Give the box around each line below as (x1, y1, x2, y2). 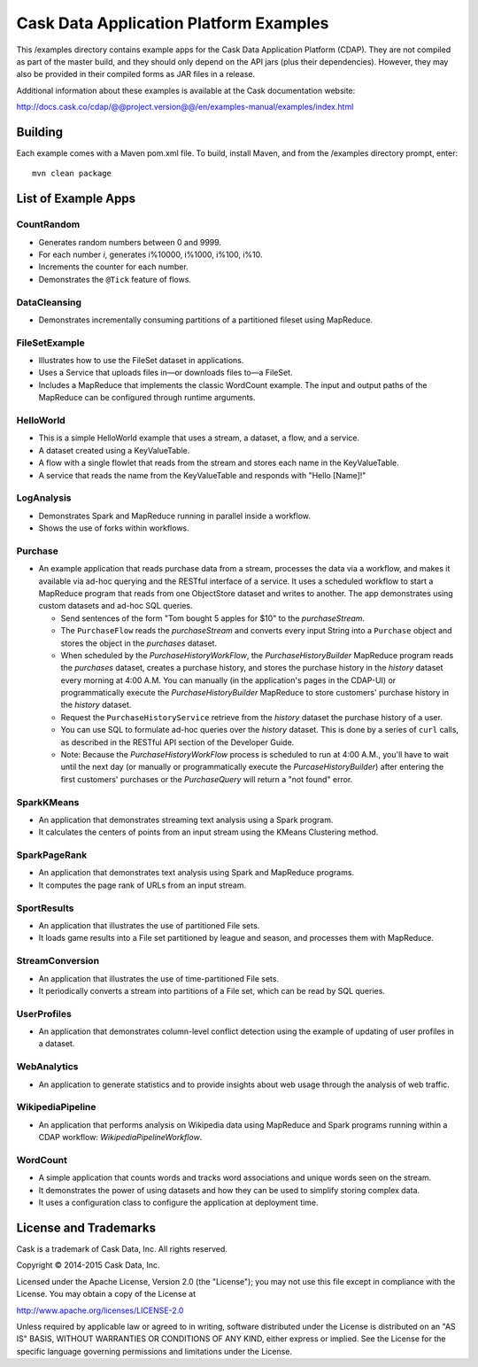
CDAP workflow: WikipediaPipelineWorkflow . (38, 1132, 203, 1143)
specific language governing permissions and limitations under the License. (16, 1346, 292, 1356)
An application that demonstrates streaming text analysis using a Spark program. (38, 814, 334, 825)
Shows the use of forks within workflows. (38, 523, 189, 533)
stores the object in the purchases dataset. (60, 638, 217, 649)
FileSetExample (16, 337, 86, 349)
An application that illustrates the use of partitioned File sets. (38, 920, 260, 931)
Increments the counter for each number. (38, 261, 189, 272)
